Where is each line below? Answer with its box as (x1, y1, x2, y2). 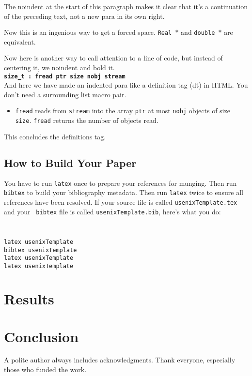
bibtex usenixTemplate (4, 246, 77, 254)
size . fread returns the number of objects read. (15, 115, 158, 125)
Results (4, 288, 54, 308)
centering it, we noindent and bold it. (4, 62, 115, 73)
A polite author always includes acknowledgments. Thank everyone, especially (4, 354, 236, 364)
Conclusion (4, 327, 79, 346)
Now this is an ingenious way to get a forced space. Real (4, 27, 172, 37)
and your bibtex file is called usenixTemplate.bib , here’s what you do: (4, 206, 221, 216)
